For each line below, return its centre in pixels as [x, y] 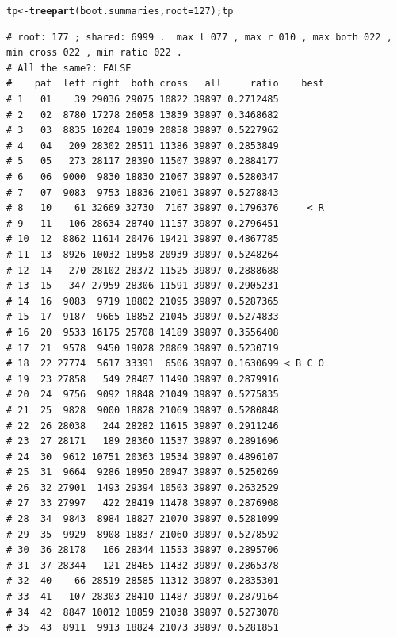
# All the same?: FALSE [69, 68]
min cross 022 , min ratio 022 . [94, 53]
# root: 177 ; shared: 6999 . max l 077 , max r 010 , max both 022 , [199, 37]
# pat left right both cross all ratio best [165, 84]
